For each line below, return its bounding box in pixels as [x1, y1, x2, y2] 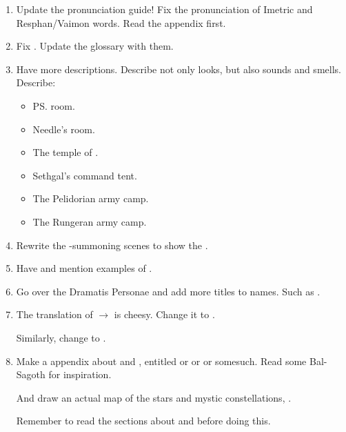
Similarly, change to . [16, 330, 106, 344]
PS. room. [32, 98, 75, 112]
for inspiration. [48, 367, 112, 382]
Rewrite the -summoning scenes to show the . [16, 237, 208, 252]
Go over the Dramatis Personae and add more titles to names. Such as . [16, 284, 320, 298]
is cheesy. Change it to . [114, 307, 215, 322]
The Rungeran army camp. [32, 214, 147, 228]
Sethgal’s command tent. [32, 168, 137, 182]
